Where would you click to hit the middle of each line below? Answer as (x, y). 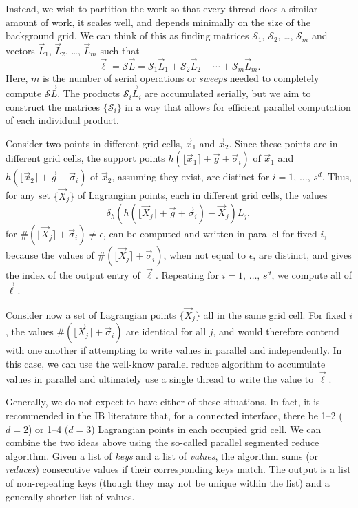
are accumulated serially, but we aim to (228, 93)
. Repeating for (187, 275)
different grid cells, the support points (85, 158)
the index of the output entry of (73, 275)
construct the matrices (53, 106)
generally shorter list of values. (70, 496)
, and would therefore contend (276, 331)
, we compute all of (312, 275)
